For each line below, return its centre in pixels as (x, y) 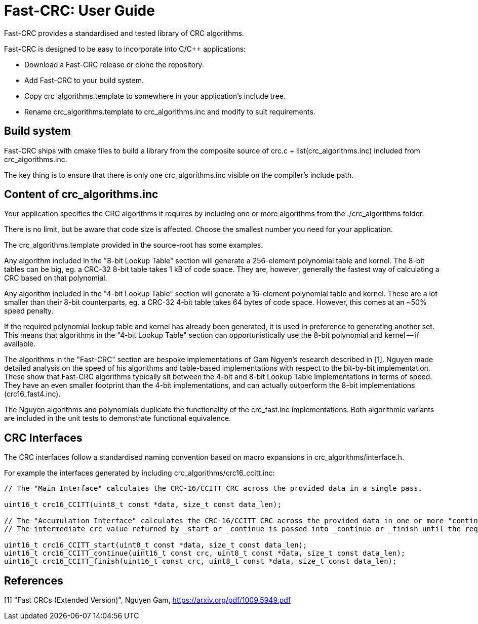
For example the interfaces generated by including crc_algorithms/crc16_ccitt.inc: (140, 473)
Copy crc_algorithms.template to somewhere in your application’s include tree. (155, 96)
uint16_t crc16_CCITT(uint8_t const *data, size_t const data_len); (143, 505)
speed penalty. (29, 311)
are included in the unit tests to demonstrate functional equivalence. (118, 418)
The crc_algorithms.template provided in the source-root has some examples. (134, 245)
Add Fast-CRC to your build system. (84, 80)
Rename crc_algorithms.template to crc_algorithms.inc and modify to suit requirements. (170, 111)
